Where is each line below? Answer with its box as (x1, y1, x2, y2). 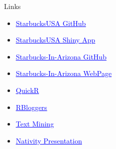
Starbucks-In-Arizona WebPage (15, 68, 112, 78)
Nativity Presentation (15, 135, 82, 145)
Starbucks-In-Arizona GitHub (15, 51, 106, 61)
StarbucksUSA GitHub (15, 17, 86, 28)
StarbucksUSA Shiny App (15, 34, 95, 45)
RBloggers (15, 101, 47, 112)
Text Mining (15, 118, 54, 129)
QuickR (15, 84, 39, 95)
